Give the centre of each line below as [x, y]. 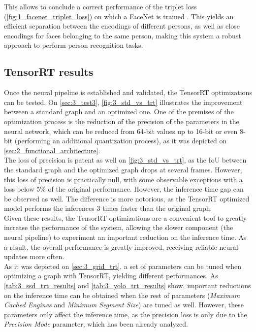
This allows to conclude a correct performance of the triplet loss [100, 6]
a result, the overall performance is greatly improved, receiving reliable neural [121, 247]
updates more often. [34, 256]
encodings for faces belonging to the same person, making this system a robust [123, 35]
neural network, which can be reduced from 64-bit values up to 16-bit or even [121, 131]
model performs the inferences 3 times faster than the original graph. [108, 208]
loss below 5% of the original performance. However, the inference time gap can [124, 189]
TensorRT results [49, 72]
